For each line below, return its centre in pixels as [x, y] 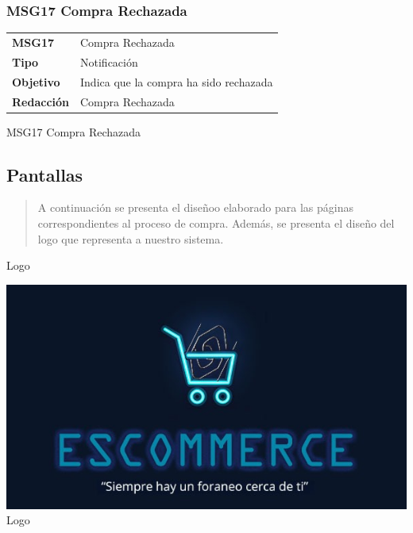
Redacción [41, 101]
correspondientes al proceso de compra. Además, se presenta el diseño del [216, 222]
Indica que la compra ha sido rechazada [177, 81]
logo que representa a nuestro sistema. [131, 238]
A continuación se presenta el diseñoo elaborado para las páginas [195, 207]
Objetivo [36, 81]
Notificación [109, 61]
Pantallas [45, 174]
